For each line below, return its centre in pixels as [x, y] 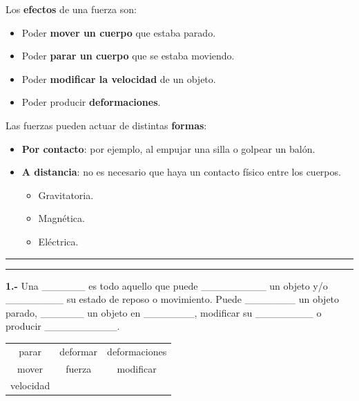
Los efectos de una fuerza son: [71, 9]
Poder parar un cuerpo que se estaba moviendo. [128, 56]
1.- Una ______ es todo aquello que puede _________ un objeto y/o [167, 285]
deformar [79, 351]
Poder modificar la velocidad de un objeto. [119, 78]
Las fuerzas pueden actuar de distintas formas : [106, 125]
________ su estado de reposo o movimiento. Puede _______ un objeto [173, 299]
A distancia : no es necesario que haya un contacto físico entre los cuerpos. [181, 172]
